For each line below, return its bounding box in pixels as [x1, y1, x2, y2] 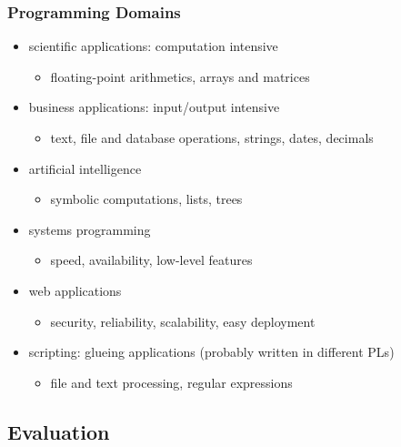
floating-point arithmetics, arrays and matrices [50, 66, 310, 86]
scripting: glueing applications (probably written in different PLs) [28, 342, 395, 361]
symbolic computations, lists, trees [50, 189, 243, 208]
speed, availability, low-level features [50, 250, 253, 269]
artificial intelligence [28, 158, 142, 178]
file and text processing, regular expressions [50, 372, 293, 391]
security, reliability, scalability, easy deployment [50, 311, 316, 330]
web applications [28, 280, 122, 300]
